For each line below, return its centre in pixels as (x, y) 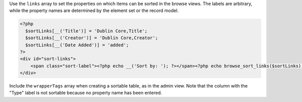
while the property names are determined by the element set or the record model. (94, 10)
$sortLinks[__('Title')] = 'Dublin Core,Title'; (87, 31)
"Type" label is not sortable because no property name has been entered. (86, 93)
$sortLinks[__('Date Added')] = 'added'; (77, 45)
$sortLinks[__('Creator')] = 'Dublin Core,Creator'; (92, 38)
